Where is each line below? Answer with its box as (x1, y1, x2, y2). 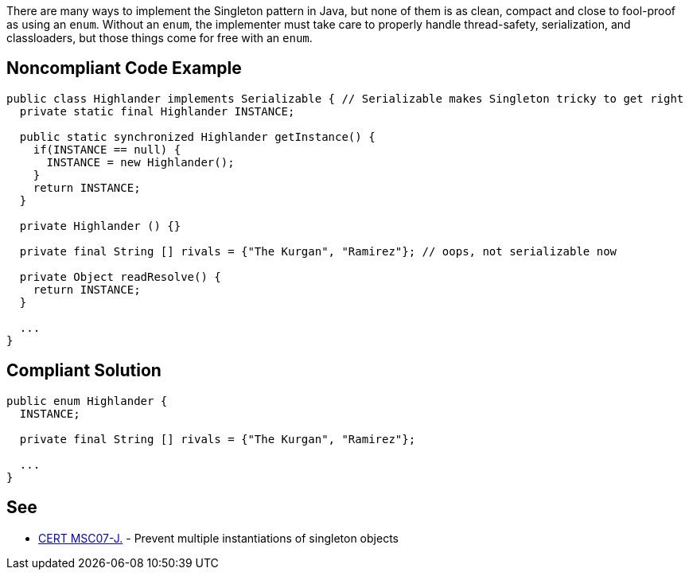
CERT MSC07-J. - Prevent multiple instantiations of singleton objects (38, 531, 399, 545)
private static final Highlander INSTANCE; (19, 104, 295, 118)
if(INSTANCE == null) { (33, 142, 181, 156)
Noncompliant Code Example (6, 58, 242, 79)
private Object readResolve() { (19, 270, 221, 283)
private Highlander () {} (19, 219, 181, 232)
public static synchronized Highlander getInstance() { (19, 130, 376, 143)
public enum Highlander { (6, 394, 168, 407)
